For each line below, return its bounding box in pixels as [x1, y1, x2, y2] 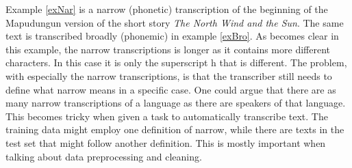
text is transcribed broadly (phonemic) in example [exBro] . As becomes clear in [5, 29, 339, 43]
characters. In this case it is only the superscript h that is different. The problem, [5, 55, 347, 70]
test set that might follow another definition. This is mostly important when [5, 135, 326, 150]
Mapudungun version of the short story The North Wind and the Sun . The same [5, 15, 344, 29]
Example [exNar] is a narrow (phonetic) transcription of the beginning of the [5, 2, 328, 16]
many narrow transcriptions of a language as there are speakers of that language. [5, 96, 346, 110]
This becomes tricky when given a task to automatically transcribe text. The [5, 109, 328, 123]
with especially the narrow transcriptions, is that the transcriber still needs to [5, 68, 332, 83]
